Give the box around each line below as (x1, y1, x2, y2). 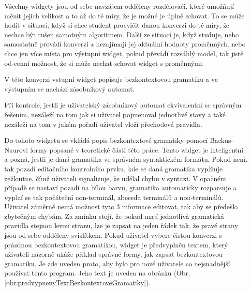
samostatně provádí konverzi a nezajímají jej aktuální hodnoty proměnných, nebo (4, 39, 246, 49)
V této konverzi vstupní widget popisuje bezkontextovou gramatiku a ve (4, 74, 218, 84)
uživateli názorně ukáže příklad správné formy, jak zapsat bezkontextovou (4, 249, 223, 259)
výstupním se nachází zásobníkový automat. (4, 83, 135, 93)
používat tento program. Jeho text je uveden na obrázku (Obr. (4, 268, 190, 278)
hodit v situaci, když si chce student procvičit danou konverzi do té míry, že (4, 20, 230, 30)
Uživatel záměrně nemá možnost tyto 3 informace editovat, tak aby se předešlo (4, 201, 238, 212)
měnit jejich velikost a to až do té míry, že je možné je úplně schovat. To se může (4, 10, 245, 20)
